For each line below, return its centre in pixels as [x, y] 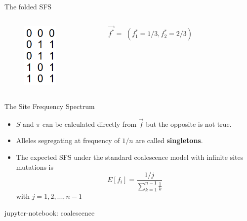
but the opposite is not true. [189, 124]
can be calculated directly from [89, 124]
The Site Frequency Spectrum [50, 106]
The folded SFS [28, 6]
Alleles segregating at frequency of [68, 140]
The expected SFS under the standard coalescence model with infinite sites [130, 157]
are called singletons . [169, 140]
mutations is [35, 166]
